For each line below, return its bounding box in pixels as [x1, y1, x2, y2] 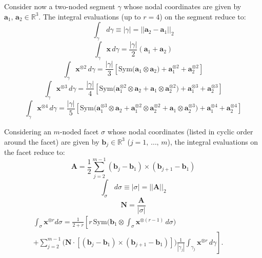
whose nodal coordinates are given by [124, 1, 241, 11]
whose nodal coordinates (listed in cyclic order [107, 126, 253, 137]
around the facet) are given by [4, 136, 99, 147]
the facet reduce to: [4, 147, 65, 157]
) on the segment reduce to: [159, 11, 246, 22]
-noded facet [59, 126, 99, 137]
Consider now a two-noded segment [4, 1, 115, 11]
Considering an [4, 126, 51, 137]
